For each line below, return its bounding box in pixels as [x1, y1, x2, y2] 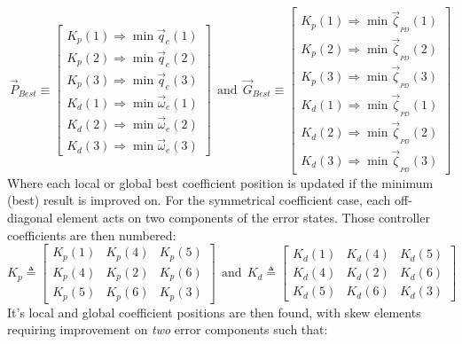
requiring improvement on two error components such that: [7, 320, 328, 339]
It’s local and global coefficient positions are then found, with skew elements [7, 302, 421, 321]
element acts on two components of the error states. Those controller [57, 207, 430, 226]
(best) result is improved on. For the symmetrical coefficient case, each [7, 191, 391, 209]
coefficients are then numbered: [7, 225, 176, 244]
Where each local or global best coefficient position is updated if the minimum [7, 173, 434, 192]
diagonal [7, 207, 53, 226]
